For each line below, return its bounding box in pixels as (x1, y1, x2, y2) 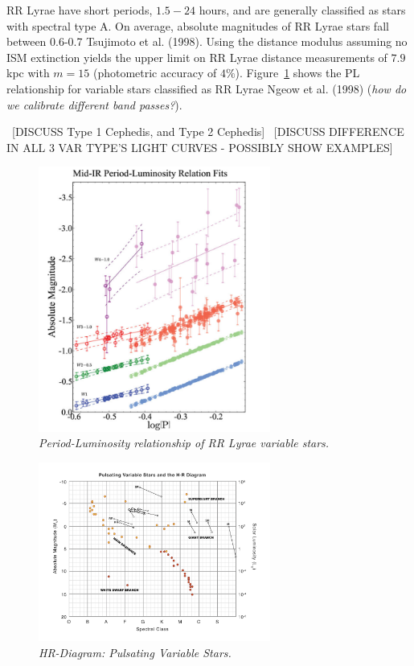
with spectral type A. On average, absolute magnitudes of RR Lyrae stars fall (6, 17, 389, 34)
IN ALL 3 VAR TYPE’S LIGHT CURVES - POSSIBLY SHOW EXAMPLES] (6, 138, 393, 155)
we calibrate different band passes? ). (6, 96, 182, 113)
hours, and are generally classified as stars (199, 2, 406, 18)
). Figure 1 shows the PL (235, 64, 360, 81)
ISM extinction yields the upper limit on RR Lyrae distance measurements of (6, 48, 387, 65)
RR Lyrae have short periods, (6, 2, 153, 18)
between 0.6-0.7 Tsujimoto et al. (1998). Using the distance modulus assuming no (6, 33, 408, 50)
